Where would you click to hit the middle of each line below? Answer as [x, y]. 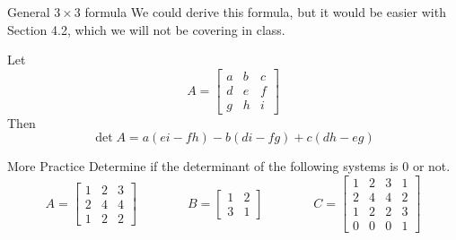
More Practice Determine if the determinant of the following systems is [203, 166]
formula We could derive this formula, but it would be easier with [265, 12]
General [29, 12]
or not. [431, 166]
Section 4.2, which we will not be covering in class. [146, 29]
